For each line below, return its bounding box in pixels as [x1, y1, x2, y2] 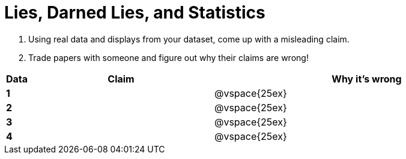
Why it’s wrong [332, 72, 402, 85]
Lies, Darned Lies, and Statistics [4, 2, 265, 23]
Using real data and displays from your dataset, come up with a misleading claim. [28, 33, 350, 44]
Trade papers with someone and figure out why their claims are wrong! [28, 52, 309, 63]
